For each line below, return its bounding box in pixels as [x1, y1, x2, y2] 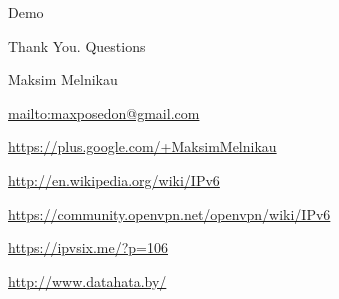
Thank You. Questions [8, 35, 146, 56]
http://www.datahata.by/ [8, 270, 167, 291]
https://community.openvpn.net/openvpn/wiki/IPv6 [8, 203, 331, 224]
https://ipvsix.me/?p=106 [8, 237, 169, 258]
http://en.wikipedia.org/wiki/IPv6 [8, 169, 220, 190]
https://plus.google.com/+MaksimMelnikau [8, 136, 277, 157]
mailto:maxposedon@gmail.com [8, 102, 200, 123]
